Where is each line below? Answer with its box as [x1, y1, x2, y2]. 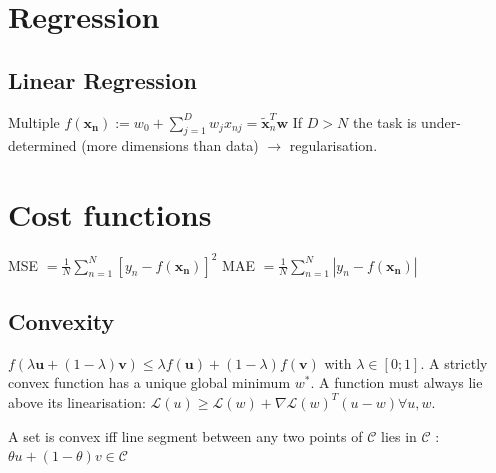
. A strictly [420, 352, 488, 373]
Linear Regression [8, 64, 197, 95]
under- [421, 111, 461, 132]
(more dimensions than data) [81, 135, 259, 156]
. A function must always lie [310, 372, 483, 393]
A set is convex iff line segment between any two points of [8, 425, 363, 446]
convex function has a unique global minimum [8, 372, 291, 393]
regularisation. [289, 135, 378, 156]
